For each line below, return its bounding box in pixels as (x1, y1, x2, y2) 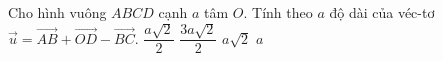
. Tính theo (243, 2, 313, 22)
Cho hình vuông (8, 2, 107, 22)
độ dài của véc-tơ (329, 2, 435, 22)
